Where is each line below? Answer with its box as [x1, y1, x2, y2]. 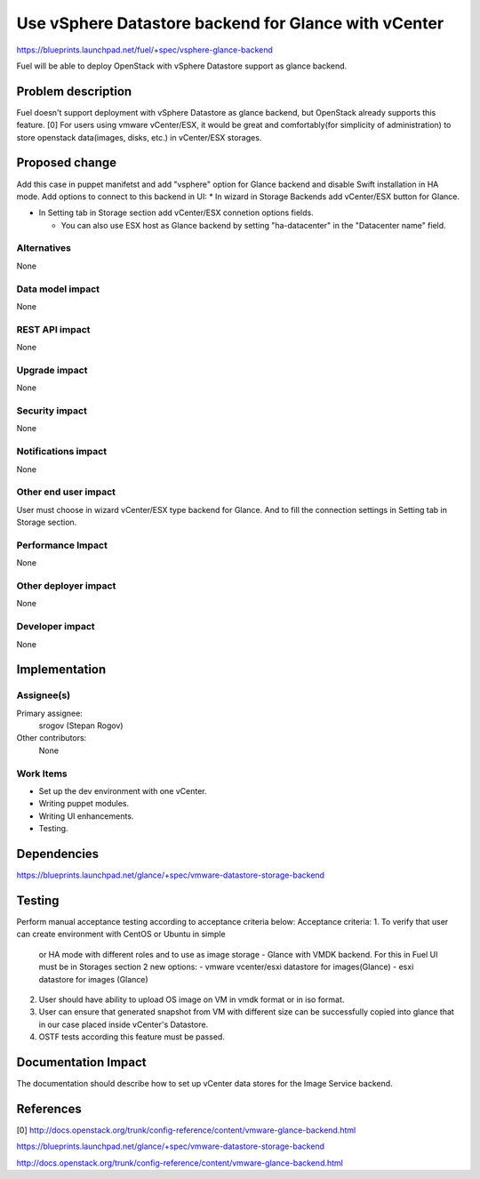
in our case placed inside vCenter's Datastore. [38, 1019, 209, 1030]
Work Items [16, 767, 68, 780]
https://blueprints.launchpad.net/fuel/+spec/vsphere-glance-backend [16, 44, 273, 55]
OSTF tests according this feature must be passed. [38, 1031, 226, 1042]
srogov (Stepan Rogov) [38, 720, 124, 731]
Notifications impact [16, 445, 107, 458]
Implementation [16, 662, 107, 678]
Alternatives [16, 242, 71, 254]
